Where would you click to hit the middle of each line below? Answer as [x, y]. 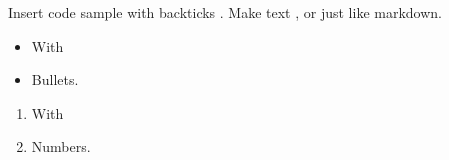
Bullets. [55, 79]
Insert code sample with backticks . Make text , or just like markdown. [225, 12]
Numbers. [61, 146]
